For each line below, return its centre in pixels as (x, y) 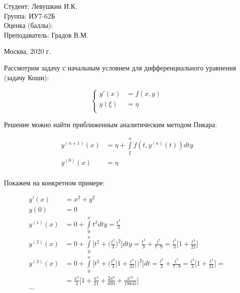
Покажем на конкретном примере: (55, 182)
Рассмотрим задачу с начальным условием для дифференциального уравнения (120, 67)
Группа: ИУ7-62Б (30, 15)
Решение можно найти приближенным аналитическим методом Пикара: (110, 124)
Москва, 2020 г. (27, 51)
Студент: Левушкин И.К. (41, 6)
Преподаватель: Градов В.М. (46, 34)
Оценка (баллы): (29, 25)
